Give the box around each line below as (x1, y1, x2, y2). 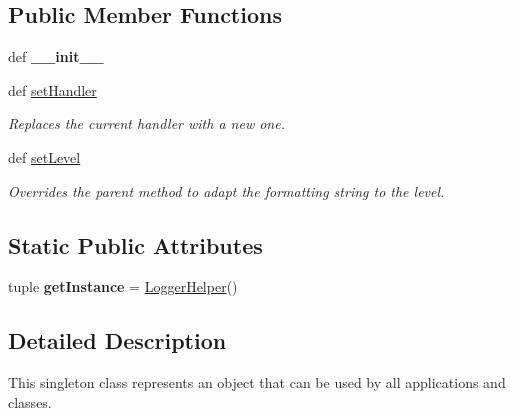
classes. (8, 391, 52, 412)
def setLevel (8, 146, 81, 167)
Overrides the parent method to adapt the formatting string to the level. (8, 180, 445, 201)
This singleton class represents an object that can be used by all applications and (8, 372, 506, 393)
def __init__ (8, 46, 104, 67)
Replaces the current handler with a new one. (8, 113, 285, 134)
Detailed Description (8, 325, 227, 356)
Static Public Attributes (8, 229, 263, 260)
